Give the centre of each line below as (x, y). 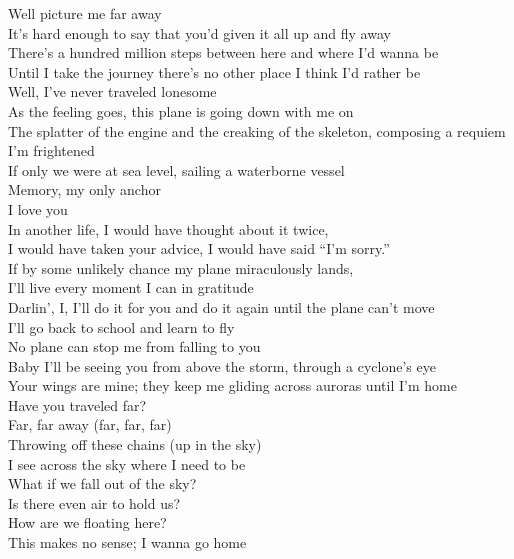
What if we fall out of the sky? (102, 483)
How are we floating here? (87, 522)
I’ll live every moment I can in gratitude (131, 287)
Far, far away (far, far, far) (90, 424)
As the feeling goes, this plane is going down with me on (181, 110)
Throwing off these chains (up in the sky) (135, 444)
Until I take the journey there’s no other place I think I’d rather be (214, 71)
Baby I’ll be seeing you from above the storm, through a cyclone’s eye (222, 365)
